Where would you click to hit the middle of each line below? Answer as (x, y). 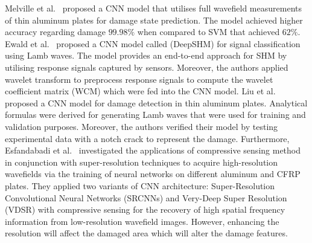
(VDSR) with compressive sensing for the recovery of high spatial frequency (145, 209)
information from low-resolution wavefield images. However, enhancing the (142, 221)
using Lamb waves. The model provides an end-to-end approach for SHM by (146, 55)
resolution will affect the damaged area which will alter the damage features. (146, 233)
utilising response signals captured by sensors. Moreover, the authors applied (147, 67)
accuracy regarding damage (55, 32)
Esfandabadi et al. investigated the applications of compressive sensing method (153, 150)
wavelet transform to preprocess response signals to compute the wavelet (139, 79)
